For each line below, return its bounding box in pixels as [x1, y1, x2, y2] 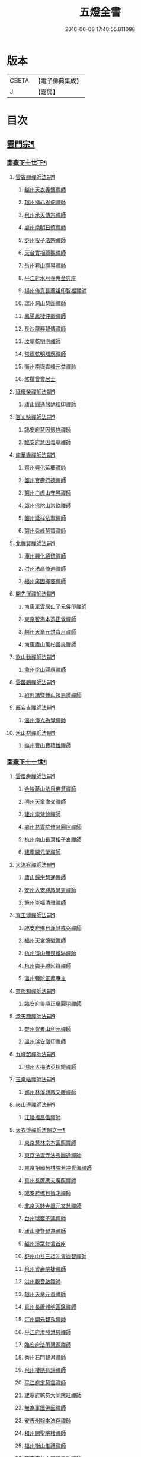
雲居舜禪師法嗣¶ [15, 772, 56, 779]
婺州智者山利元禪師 [24, 1025, 72, 1032]
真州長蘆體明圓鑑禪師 [24, 1303, 76, 1310]
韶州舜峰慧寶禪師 [24, 527, 66, 534]
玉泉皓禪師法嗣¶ [15, 1075, 56, 1082]
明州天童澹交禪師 [24, 798, 66, 805]
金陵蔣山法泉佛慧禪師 [24, 785, 76, 792]
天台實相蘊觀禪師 [24, 249, 66, 256]
